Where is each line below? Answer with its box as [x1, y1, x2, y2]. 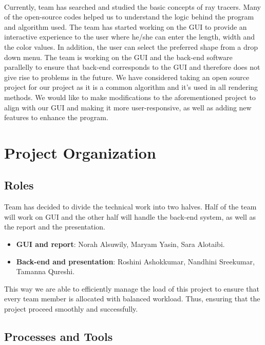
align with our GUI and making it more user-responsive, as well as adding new [4, 102, 252, 112]
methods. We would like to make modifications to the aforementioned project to [4, 91, 256, 102]
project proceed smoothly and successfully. [4, 303, 138, 314]
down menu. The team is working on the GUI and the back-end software [4, 51, 233, 62]
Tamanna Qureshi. [16, 266, 75, 277]
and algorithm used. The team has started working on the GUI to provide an [4, 21, 247, 32]
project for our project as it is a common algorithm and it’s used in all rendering [4, 82, 258, 92]
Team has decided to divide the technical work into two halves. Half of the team [4, 201, 257, 212]
